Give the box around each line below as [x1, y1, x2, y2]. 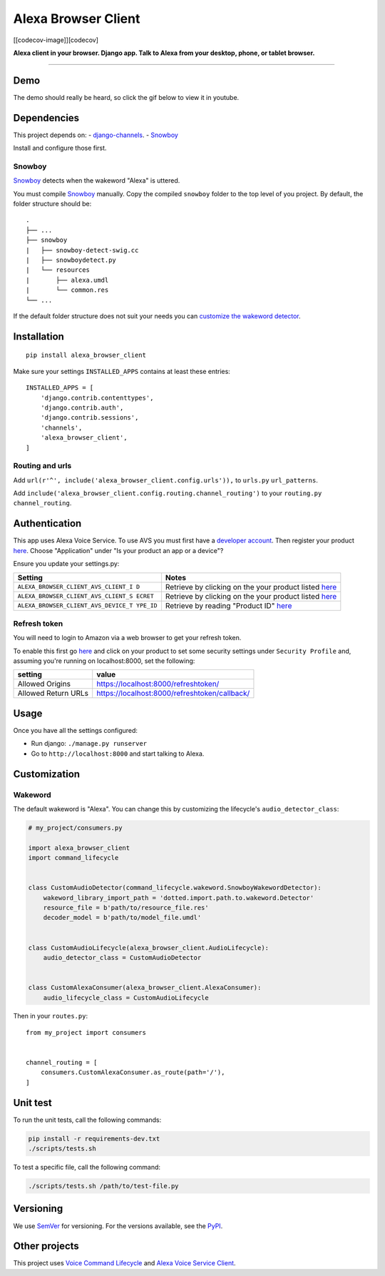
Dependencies [13, 111, 80, 124]
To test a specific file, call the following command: [13, 1163, 160, 1172]
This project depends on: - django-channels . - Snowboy [13, 131, 178, 139]
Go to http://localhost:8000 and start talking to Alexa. [31, 749, 205, 758]
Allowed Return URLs [17, 689, 89, 699]
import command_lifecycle [28, 854, 119, 862]
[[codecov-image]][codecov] [13, 36, 99, 44]
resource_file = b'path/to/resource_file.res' [43, 903, 210, 911]
